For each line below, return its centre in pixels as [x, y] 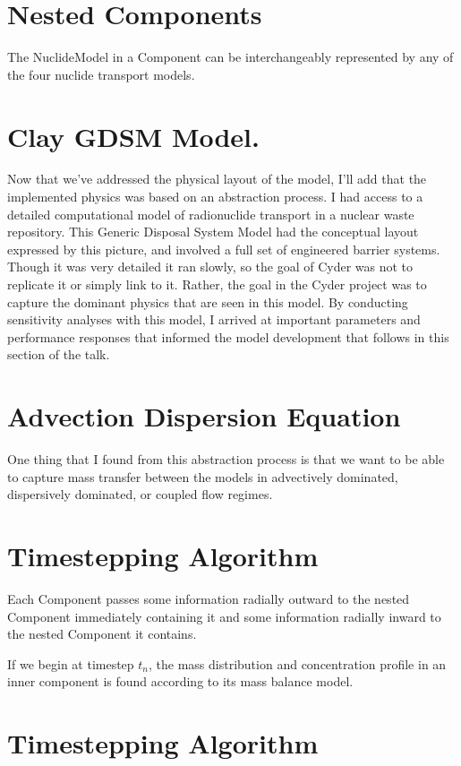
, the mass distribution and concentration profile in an [298, 663]
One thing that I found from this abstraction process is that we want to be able [226, 459]
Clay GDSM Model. [133, 136]
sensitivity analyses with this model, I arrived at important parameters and [214, 319]
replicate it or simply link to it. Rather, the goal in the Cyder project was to [217, 284]
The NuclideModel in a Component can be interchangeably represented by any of [230, 57]
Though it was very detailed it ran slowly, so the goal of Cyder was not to [210, 267]
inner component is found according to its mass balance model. [180, 681]
